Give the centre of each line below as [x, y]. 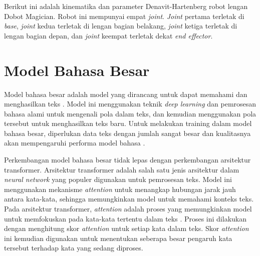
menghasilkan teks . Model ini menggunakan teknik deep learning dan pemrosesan [130, 104]
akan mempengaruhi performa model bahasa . [75, 143]
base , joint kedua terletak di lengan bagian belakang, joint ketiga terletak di [121, 26]
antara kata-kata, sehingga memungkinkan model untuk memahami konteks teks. [129, 199]
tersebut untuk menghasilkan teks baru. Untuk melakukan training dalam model [128, 123]
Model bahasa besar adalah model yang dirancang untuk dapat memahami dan [126, 94]
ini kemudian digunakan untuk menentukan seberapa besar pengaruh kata [118, 238]
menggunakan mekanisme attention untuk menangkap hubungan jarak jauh [120, 189]
